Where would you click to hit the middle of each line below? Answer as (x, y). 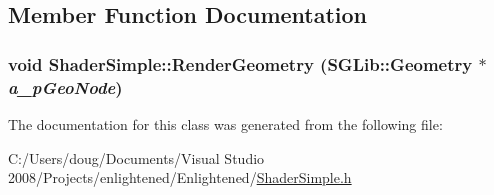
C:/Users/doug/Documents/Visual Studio (136, 157)
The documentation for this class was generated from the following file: (225, 123)
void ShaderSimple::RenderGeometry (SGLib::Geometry (240, 63)
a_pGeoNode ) (65, 86)
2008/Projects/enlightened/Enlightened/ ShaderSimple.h (180, 177)
